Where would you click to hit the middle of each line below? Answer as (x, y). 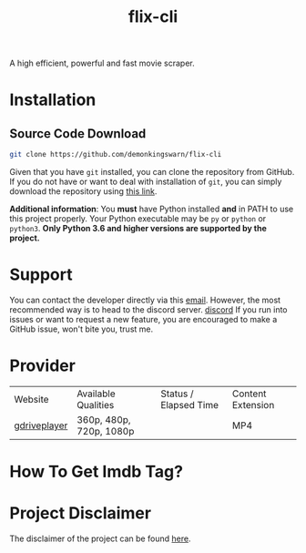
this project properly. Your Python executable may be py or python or (138, 219)
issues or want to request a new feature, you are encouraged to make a (143, 319)
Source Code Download (78, 133)
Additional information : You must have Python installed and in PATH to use (152, 209)
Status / (177, 394)
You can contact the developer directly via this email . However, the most (145, 300)
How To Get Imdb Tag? (97, 472)
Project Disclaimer (81, 513)
